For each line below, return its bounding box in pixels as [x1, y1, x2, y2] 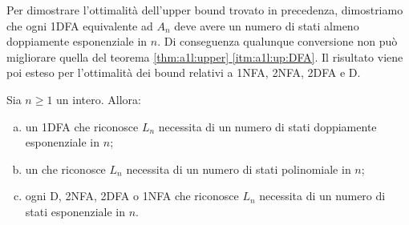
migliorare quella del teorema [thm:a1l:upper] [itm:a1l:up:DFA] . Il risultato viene [6, 48, 403, 65]
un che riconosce [25, 160, 106, 177]
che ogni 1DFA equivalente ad [6, 17, 153, 34]
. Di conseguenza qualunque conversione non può [157, 33, 398, 50]
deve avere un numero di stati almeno [174, 17, 359, 34]
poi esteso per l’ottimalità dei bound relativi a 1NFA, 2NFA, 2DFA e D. [6, 64, 361, 81]
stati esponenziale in [25, 203, 126, 219]
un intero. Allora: [56, 90, 141, 107]
